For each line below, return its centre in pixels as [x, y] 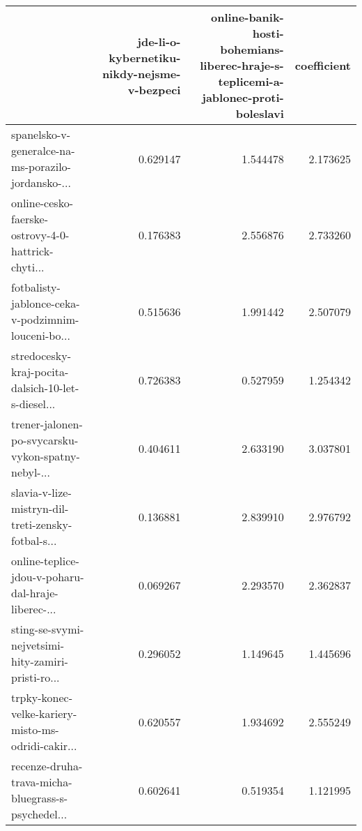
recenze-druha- [47, 766]
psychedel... [39, 814]
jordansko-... [41, 182]
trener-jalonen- [47, 424]
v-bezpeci [154, 89]
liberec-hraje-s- [242, 65]
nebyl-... [31, 472]
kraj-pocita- [40, 372]
